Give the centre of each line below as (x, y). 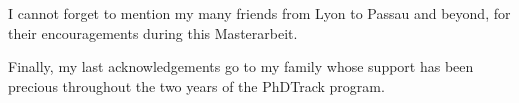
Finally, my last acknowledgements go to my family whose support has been (241, 66)
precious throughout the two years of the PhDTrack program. (196, 85)
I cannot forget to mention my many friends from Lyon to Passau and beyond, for (259, 13)
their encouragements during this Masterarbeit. (153, 32)
